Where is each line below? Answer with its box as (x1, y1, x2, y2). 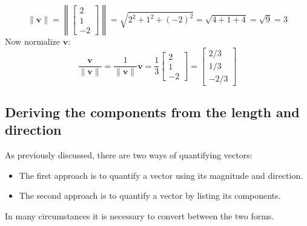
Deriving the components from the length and (5, 103, 300, 121)
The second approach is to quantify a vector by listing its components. (19, 189, 281, 202)
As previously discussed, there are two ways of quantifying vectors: (5, 149, 253, 161)
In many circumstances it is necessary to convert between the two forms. (5, 210, 274, 222)
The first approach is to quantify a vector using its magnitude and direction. (19, 169, 303, 181)
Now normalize (5, 35, 61, 47)
